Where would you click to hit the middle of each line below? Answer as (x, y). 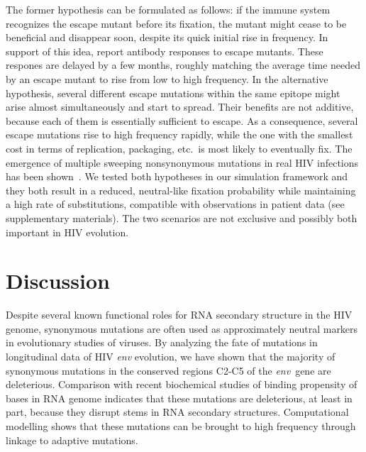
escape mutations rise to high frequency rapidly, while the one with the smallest (179, 134)
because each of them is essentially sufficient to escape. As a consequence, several (182, 120)
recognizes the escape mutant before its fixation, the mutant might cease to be (176, 23)
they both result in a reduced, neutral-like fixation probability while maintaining (181, 190)
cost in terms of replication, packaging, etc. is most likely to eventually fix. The (179, 148)
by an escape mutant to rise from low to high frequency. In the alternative (167, 78)
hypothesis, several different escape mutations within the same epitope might (173, 93)
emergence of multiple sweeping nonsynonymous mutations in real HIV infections (182, 162)
